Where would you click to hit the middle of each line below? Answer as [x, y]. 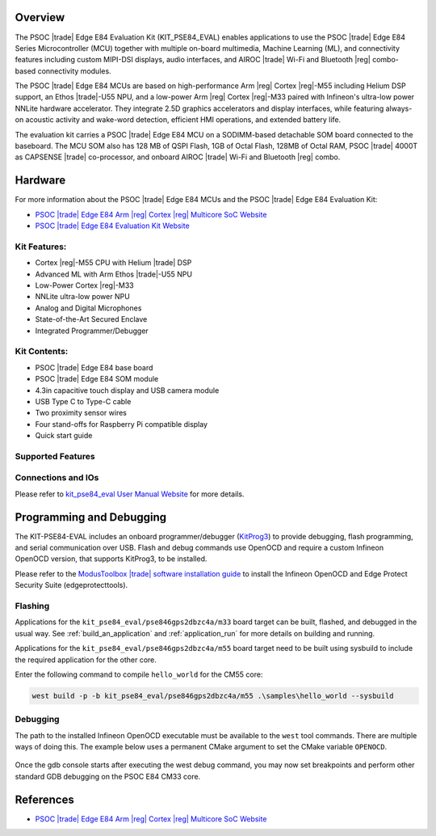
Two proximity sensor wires [81, 413]
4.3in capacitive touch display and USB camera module [127, 390]
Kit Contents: [42, 352]
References [44, 799]
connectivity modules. [75, 71]
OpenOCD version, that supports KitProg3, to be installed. [111, 559]
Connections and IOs [57, 478]
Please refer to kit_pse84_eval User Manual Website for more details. [130, 494]
